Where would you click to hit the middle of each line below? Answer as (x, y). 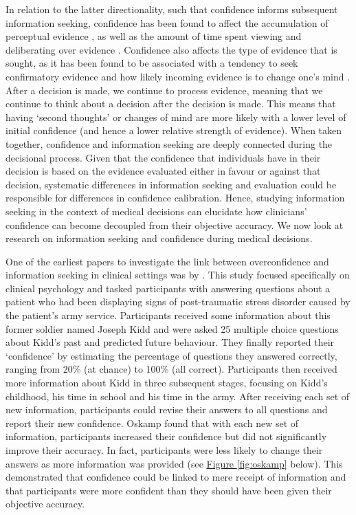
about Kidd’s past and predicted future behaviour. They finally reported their (170, 342)
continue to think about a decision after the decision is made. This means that (171, 103)
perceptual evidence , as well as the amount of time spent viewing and (154, 36)
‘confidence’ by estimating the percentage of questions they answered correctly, (171, 355)
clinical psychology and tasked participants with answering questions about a (168, 288)
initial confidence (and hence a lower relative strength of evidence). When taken (174, 130)
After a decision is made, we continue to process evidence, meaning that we (164, 90)
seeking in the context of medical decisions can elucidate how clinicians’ (156, 211)
